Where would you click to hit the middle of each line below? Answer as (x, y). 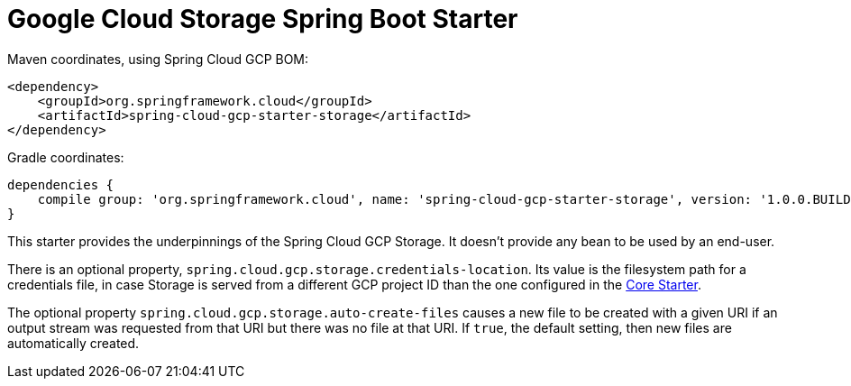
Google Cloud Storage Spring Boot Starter (263, 19)
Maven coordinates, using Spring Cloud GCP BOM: (158, 59)
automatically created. (73, 343)
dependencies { (61, 184)
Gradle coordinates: (66, 157)
